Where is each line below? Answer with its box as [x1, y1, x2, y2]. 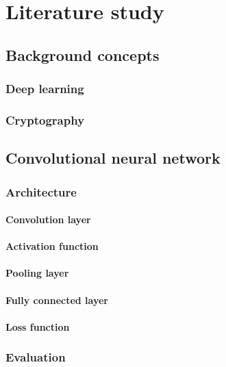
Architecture [5, 183, 77, 200]
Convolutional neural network [5, 147, 221, 168]
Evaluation [5, 349, 66, 366]
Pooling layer [5, 266, 69, 280]
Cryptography [5, 111, 85, 128]
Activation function [5, 239, 99, 253]
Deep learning [5, 80, 84, 97]
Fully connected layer [5, 292, 109, 307]
